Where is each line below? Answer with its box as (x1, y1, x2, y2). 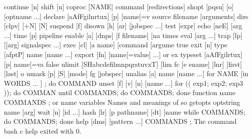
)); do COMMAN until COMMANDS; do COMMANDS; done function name (4, 87, 236, 98)
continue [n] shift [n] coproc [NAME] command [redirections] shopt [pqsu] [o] (4, 1, 234, 11)
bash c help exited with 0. (4, 125, 82, 136)
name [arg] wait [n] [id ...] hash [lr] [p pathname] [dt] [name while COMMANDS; (4, 106, 246, 117)
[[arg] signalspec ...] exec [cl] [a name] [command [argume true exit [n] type (4, 40, 228, 50)
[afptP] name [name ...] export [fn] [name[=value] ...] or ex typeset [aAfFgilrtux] (4, 49, 243, 59)
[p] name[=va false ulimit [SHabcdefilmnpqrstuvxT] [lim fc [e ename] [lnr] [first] (4, 59, 242, 69)
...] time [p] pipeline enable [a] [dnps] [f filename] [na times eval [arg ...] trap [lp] (4, 30, 243, 40)
